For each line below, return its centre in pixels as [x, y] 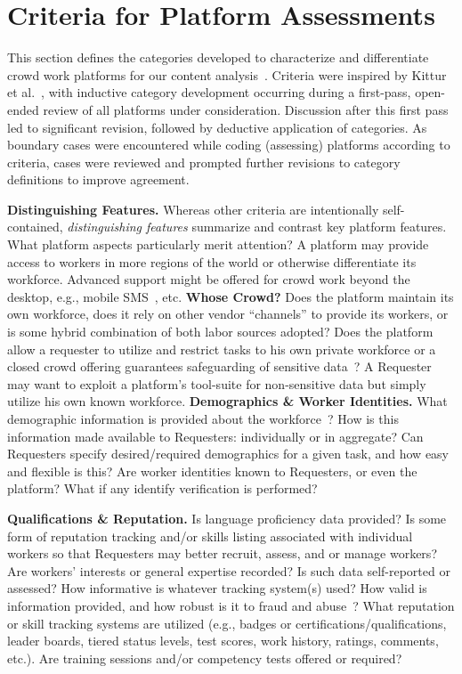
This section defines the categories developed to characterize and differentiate [218, 57]
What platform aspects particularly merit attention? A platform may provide [218, 244]
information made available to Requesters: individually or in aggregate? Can [215, 436]
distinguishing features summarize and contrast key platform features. [257, 227]
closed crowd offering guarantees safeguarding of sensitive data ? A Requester [219, 366]
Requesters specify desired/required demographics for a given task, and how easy [228, 454]
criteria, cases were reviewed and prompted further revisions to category [204, 162]
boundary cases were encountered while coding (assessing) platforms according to [229, 145]
